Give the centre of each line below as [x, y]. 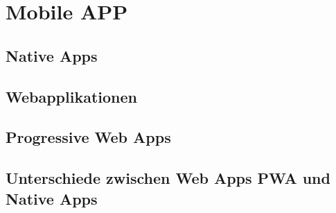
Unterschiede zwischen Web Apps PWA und [168, 178]
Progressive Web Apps [88, 137]
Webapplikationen [71, 96]
